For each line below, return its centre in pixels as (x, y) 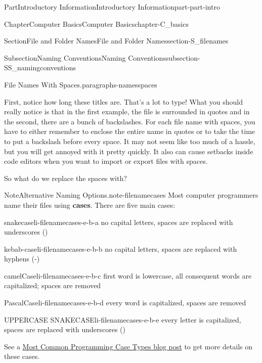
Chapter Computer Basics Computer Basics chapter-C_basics (96, 24)
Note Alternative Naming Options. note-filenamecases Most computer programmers (131, 195)
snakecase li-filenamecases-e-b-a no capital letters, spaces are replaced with (119, 222)
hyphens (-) (22, 259)
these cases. (22, 356)
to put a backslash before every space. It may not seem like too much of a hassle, (130, 141)
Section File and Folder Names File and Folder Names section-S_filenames (116, 41)
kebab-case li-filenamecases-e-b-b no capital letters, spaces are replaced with (121, 248)
